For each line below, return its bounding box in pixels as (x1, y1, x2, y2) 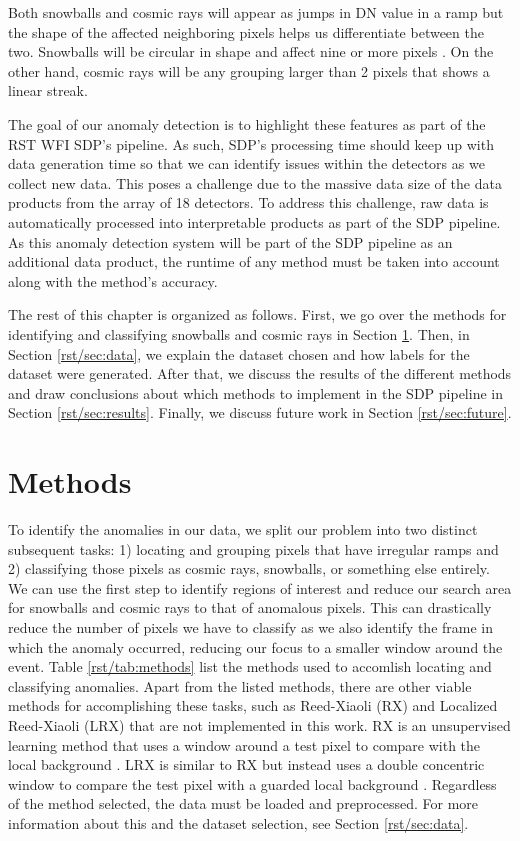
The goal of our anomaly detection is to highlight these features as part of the (8, 113, 486, 134)
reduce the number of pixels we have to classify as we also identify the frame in (8, 616, 494, 637)
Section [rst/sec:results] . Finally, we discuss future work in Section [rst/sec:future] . (8, 402, 512, 423)
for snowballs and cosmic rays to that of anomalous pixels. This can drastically (8, 597, 492, 618)
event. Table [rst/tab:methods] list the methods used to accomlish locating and (8, 656, 492, 677)
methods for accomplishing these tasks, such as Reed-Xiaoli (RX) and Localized (8, 695, 498, 716)
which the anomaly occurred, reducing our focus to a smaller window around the (8, 636, 503, 657)
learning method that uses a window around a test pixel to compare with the (8, 734, 481, 755)
